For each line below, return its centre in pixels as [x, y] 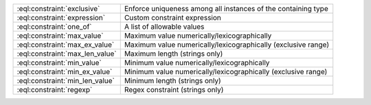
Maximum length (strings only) [173, 54]
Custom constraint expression [172, 17]
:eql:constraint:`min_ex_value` [65, 72]
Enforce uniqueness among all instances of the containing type [226, 9]
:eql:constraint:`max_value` [60, 36]
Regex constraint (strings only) [174, 90]
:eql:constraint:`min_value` [59, 63]
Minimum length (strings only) [172, 81]
